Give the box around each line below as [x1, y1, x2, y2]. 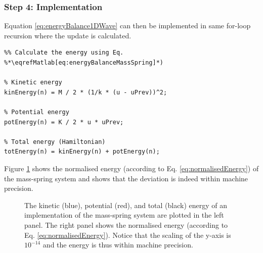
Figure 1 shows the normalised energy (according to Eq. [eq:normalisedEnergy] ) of [4, 163, 259, 173]
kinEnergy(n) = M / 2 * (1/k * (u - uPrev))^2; [4, 88, 167, 96]
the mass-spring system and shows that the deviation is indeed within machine [4, 173, 248, 183]
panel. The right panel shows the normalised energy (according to [24, 219, 228, 230]
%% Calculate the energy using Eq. [4, 49, 124, 57]
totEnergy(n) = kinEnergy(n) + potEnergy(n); [4, 148, 160, 156]
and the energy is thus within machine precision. [42, 239, 193, 250]
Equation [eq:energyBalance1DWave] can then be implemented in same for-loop [4, 20, 251, 31]
